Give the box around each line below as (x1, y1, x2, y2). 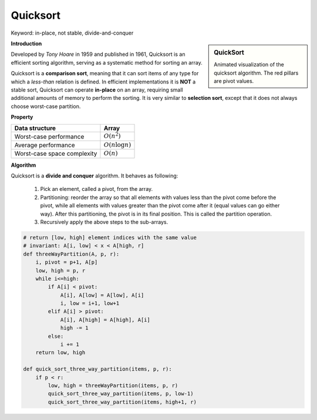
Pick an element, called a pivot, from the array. (40, 186, 153, 193)
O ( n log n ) (103, 141, 131, 149)
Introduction (11, 40, 42, 47)
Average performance (14, 141, 75, 149)
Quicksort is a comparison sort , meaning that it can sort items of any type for (11, 70, 199, 77)
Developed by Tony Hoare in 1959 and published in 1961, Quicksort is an (11, 51, 186, 58)
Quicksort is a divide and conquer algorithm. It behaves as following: (11, 172, 178, 179)
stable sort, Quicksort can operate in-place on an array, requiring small (11, 86, 183, 93)
